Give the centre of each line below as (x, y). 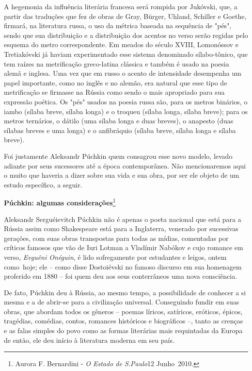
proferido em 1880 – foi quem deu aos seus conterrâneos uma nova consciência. (121, 276)
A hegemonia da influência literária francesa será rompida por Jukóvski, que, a (121, 6)
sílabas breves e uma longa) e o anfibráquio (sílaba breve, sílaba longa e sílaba (120, 130)
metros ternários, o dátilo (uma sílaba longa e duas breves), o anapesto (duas (119, 121)
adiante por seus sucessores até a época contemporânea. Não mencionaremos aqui (125, 165)
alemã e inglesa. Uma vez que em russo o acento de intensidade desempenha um (123, 73)
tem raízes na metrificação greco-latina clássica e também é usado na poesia (117, 63)
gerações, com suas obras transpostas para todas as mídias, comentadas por (116, 238)
